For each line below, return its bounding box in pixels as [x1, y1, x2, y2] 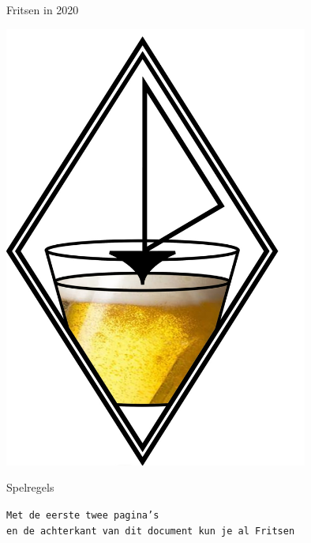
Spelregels [6, 479, 54, 496]
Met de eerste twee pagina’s [6, 509, 159, 521]
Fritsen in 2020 [6, 2, 79, 17]
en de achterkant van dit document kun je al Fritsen [6, 525, 295, 537]
